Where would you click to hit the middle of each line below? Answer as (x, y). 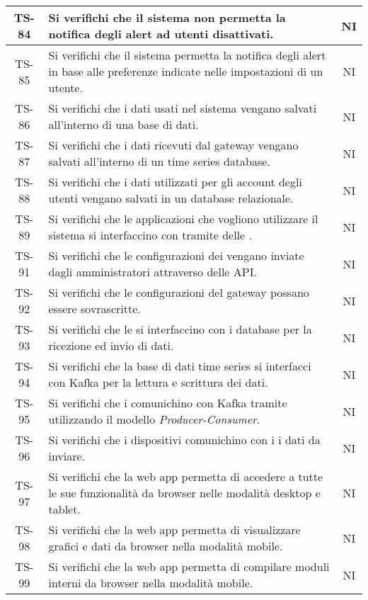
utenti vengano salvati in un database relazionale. (171, 198)
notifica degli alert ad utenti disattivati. (161, 34)
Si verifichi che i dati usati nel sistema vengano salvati (183, 108)
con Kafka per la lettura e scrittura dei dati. (158, 382)
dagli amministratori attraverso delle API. (153, 272)
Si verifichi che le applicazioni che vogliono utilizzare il (183, 219)
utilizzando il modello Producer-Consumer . (154, 419)
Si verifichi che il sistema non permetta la (167, 17)
